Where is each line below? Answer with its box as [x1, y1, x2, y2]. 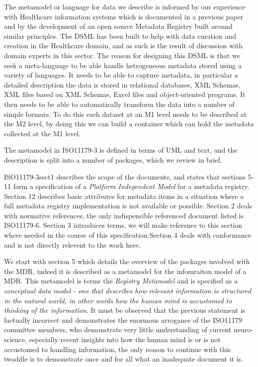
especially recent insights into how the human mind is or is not [29, 334, 221, 344]
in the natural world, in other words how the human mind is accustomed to [4, 295, 232, 305]
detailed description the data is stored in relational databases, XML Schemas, [4, 79, 241, 90]
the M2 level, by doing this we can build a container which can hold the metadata [4, 118, 254, 129]
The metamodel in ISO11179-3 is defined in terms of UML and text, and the [4, 145, 238, 155]
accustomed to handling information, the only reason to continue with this [4, 344, 231, 354]
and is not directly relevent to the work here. [4, 239, 141, 250]
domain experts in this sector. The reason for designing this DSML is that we [4, 50, 240, 60]
